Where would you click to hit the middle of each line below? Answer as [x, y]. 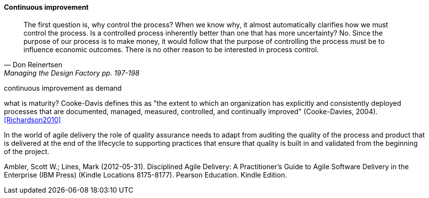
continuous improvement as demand [63, 88]
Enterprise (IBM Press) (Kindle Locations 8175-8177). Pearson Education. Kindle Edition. [145, 175]
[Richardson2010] [33, 119]
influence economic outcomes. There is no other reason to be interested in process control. [171, 49]
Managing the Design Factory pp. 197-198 [72, 73]
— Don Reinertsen [33, 64]
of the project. [27, 151]
